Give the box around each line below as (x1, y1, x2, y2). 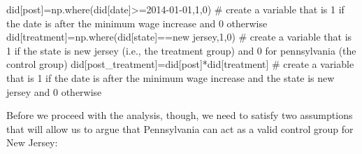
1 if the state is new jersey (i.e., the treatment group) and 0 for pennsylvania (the (6, 43, 356, 57)
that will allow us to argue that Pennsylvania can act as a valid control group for (6, 121, 354, 136)
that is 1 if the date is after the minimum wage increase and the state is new (6, 70, 335, 85)
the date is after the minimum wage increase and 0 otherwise (6, 15, 268, 30)
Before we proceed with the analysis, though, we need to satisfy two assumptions (6, 108, 353, 122)
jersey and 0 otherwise (6, 84, 102, 99)
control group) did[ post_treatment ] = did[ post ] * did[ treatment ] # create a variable (6, 57, 354, 71)
